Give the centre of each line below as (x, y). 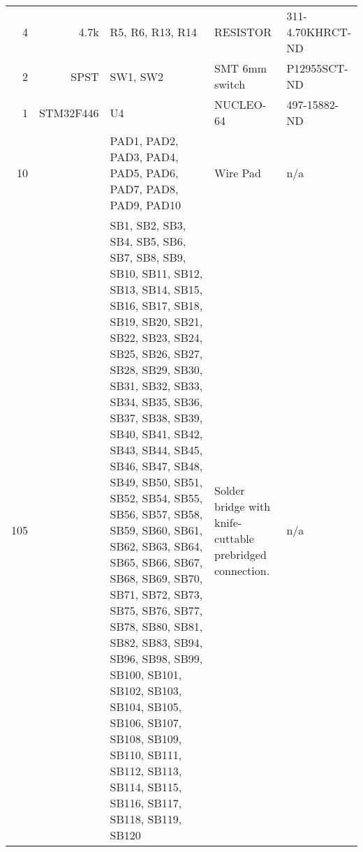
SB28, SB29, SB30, (156, 369)
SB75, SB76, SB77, (156, 610)
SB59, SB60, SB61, (156, 530)
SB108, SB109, (146, 739)
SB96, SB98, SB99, (156, 658)
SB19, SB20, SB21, (156, 321)
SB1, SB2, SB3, (148, 225)
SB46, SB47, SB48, (156, 466)
